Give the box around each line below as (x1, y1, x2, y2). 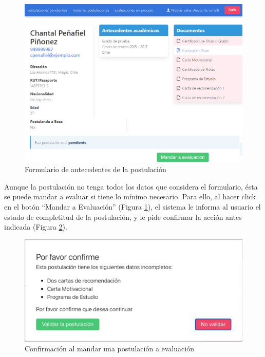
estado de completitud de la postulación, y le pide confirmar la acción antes (4, 211, 242, 222)
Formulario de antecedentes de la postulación (25, 164, 166, 175)
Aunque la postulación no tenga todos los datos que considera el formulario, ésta (4, 181, 258, 192)
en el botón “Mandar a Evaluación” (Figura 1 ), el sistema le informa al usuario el (4, 201, 261, 212)
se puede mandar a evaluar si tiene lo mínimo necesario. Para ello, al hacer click (4, 191, 256, 202)
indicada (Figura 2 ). (4, 221, 67, 232)
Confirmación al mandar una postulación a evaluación (25, 343, 194, 354)
